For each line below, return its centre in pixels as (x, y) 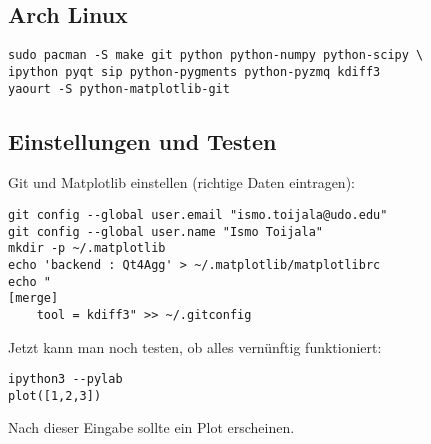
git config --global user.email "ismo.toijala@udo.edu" (198, 214)
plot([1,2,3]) (55, 395)
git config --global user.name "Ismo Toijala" (165, 231)
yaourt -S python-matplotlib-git (119, 88)
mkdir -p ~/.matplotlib (87, 248)
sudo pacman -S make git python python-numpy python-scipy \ (216, 55)
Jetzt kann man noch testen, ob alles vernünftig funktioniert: (195, 346)
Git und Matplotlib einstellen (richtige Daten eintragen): (181, 182)
